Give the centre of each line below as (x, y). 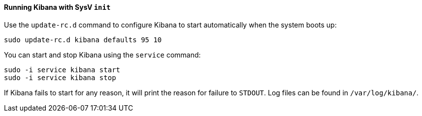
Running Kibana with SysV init (57, 7)
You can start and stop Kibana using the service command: (102, 55)
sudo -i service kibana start (62, 70)
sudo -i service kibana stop (60, 77)
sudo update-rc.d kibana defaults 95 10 (83, 40)
